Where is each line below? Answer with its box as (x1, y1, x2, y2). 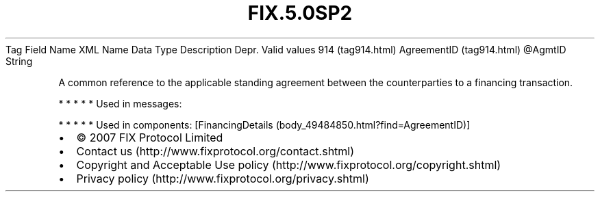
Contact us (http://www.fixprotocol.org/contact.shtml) (76, 144, 355, 158)
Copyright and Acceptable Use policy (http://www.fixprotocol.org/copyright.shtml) (76, 157, 501, 172)
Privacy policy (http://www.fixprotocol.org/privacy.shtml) (76, 171, 369, 185)
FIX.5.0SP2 (247, 1, 353, 25)
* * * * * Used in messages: (58, 97, 182, 109)
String (5, 55, 33, 67)
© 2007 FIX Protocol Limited (76, 130, 223, 144)
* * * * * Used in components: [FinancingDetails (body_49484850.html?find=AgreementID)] (58, 118, 471, 131)
